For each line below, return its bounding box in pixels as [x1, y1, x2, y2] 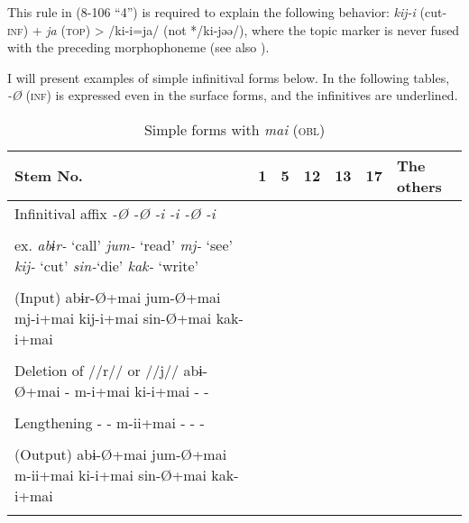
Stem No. [14, 165, 83, 187]
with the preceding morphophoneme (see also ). [7, 38, 270, 57]
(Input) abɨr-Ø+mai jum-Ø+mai [14, 286, 221, 307]
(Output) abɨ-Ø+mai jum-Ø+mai [14, 443, 227, 464]
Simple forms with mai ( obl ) [143, 118, 326, 140]
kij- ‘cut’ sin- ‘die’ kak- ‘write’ [14, 254, 199, 276]
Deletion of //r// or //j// [14, 359, 179, 381]
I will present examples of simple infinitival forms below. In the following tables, [7, 68, 450, 87]
